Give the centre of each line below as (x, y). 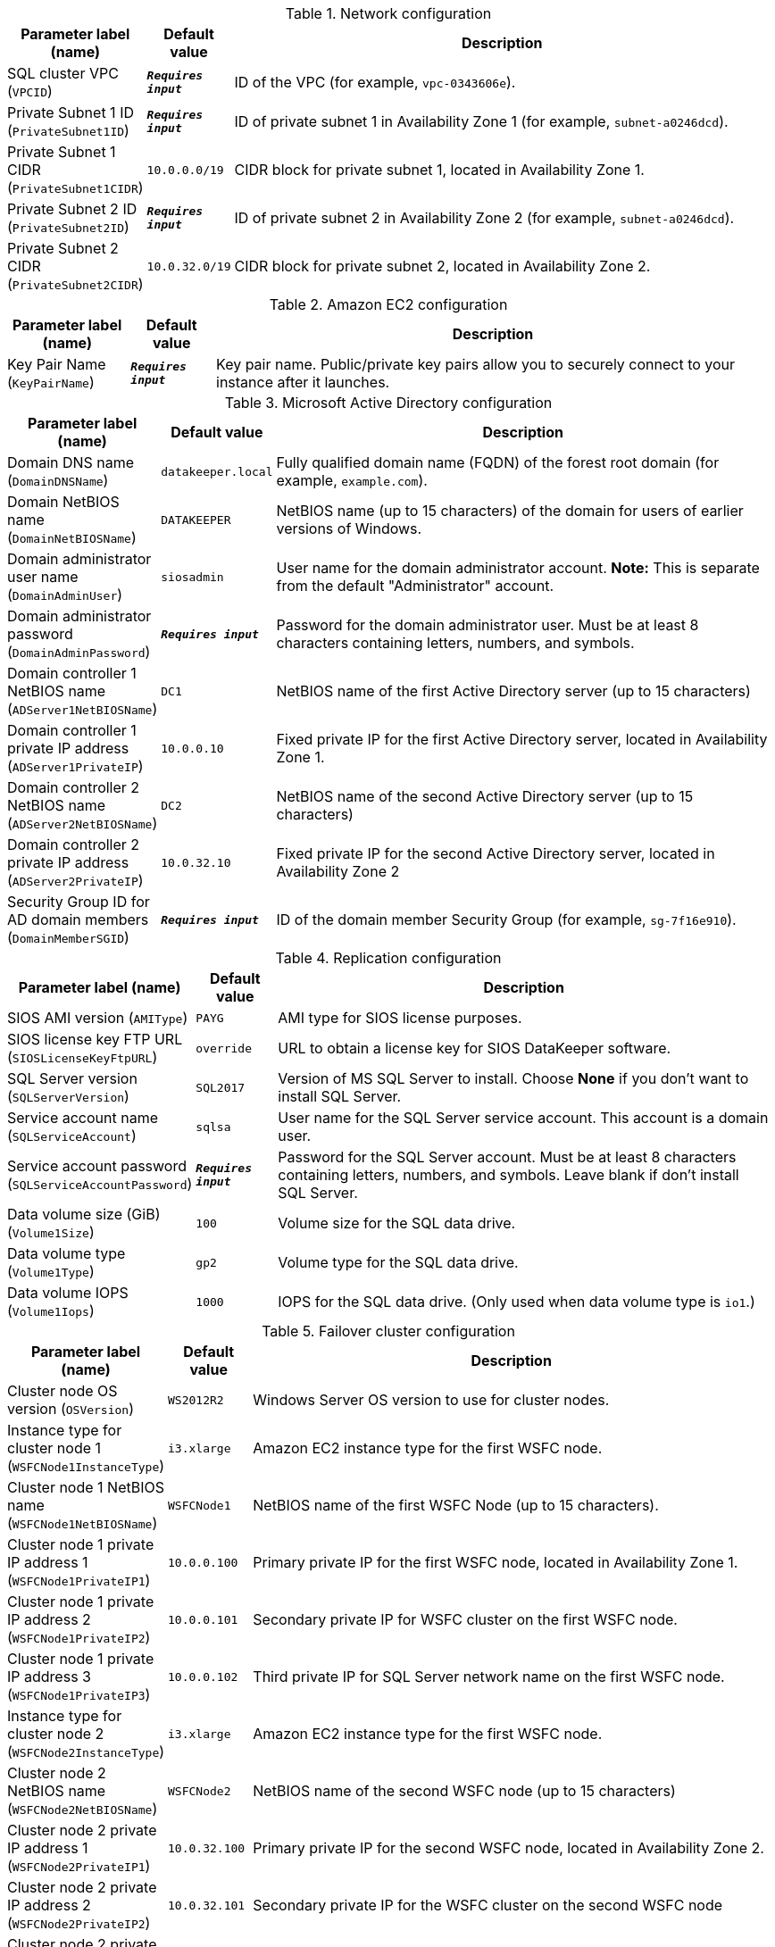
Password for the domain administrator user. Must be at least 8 (487, 625)
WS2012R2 (196, 1400)
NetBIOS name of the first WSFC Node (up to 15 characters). (456, 1505)
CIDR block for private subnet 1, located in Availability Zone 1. (439, 170)
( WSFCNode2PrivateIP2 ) (79, 1923)
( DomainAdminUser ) (65, 595)
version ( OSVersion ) (71, 1409)
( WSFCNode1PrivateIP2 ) (79, 1637)
